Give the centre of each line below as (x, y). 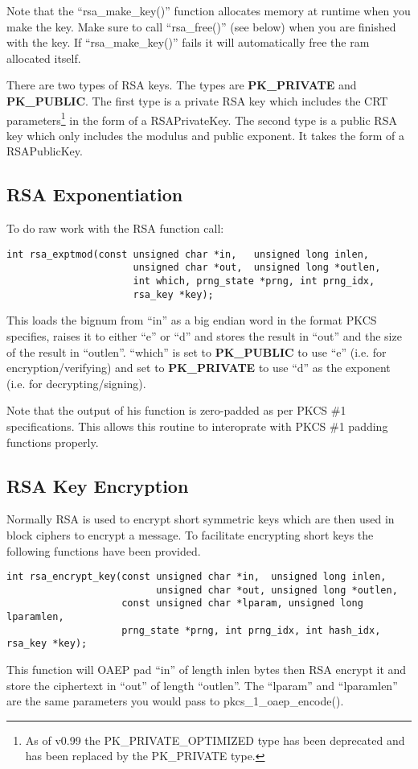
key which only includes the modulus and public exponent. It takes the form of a (205, 135)
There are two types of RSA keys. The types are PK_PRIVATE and (182, 85)
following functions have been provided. (104, 550)
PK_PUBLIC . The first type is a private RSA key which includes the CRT (197, 100)
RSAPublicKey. (45, 151)
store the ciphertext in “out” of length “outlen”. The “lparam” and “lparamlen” (202, 685)
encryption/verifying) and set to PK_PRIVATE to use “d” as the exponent (199, 368)
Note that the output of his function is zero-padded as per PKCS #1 (176, 410)
